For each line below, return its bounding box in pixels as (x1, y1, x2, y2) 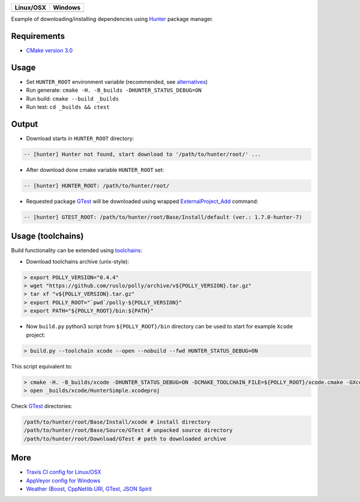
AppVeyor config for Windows (26, 477, 101, 484)
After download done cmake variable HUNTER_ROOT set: (26, 166, 164, 173)
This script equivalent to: (11, 362, 73, 370)
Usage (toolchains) (11, 231, 84, 241)
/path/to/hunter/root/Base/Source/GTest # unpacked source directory (23, 427, 233, 434)
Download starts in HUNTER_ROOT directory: (26, 135, 134, 142)
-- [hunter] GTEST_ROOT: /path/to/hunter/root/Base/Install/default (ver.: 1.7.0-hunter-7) (23, 213, 302, 220)
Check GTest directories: (11, 402, 73, 410)
